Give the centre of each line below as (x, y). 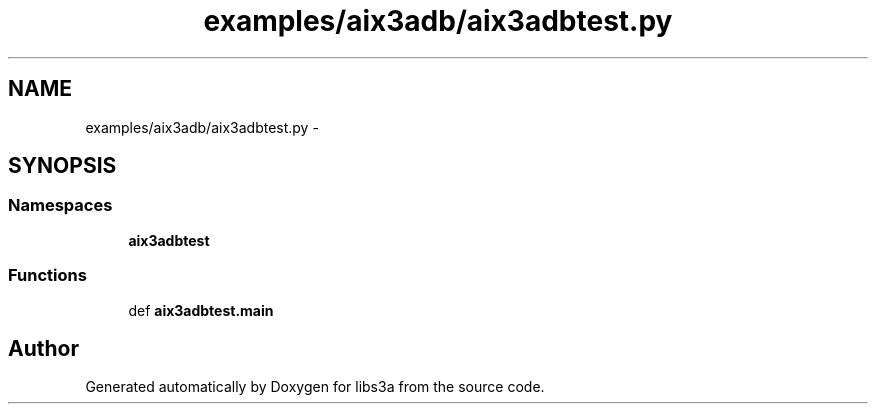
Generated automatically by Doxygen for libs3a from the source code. (315, 387)
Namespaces (60, 205)
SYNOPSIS (62, 166)
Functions (47, 275)
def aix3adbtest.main (201, 310)
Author (43, 348)
